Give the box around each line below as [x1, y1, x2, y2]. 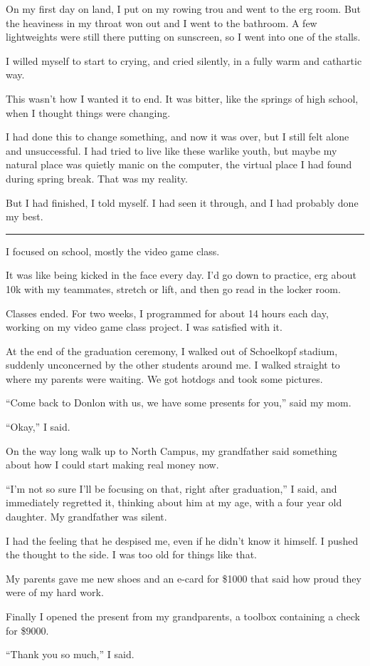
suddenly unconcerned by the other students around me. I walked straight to [6, 357, 340, 372]
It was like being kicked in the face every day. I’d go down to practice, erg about [6, 267, 356, 282]
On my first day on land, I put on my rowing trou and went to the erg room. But [6, 1, 361, 16]
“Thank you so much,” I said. [6, 647, 134, 662]
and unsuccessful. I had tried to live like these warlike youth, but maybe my [6, 143, 337, 158]
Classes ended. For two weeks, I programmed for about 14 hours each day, [6, 305, 329, 320]
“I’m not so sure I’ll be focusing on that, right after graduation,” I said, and [6, 481, 337, 496]
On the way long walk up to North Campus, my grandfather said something [6, 443, 337, 458]
